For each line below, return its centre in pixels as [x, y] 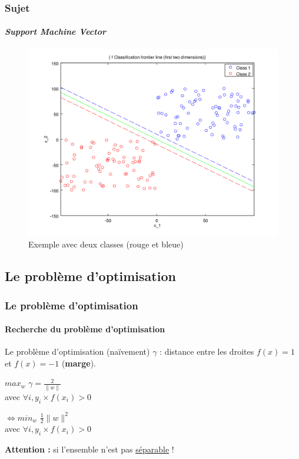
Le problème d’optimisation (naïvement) [77, 351]
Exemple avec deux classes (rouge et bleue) [106, 244]
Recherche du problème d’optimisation [85, 329]
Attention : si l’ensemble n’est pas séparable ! [89, 449]
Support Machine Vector [56, 32]
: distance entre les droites [207, 351]
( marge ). [79, 363]
